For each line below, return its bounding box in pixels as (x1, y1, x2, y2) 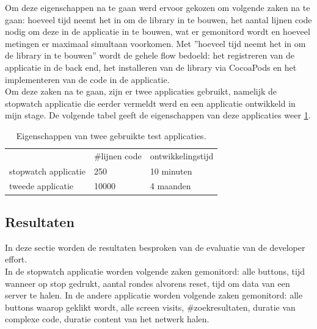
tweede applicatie (9, 179, 73, 192)
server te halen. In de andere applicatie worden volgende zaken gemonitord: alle (5, 289, 303, 302)
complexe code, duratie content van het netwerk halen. (5, 313, 210, 325)
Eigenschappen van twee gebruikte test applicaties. (16, 129, 206, 142)
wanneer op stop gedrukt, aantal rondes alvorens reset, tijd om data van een (5, 277, 290, 289)
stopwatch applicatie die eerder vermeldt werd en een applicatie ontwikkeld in (5, 96, 296, 109)
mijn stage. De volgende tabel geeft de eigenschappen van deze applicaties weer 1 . (5, 109, 311, 121)
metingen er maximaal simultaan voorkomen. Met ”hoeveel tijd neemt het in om (5, 37, 306, 49)
